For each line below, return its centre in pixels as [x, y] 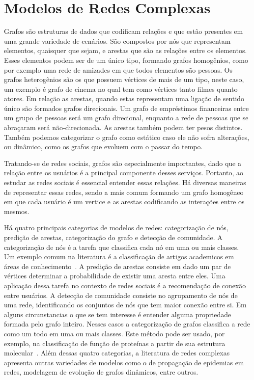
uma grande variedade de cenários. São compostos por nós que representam [117, 41]
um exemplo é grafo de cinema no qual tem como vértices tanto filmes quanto [121, 89]
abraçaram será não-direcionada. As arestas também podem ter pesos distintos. [123, 127]
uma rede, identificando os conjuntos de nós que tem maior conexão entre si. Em [125, 305]
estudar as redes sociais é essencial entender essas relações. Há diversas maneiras [125, 182]
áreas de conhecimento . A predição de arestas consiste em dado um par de [117, 266]
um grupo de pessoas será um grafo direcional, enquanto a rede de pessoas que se [126, 118]
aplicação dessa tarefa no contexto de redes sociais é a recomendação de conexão [125, 285]
